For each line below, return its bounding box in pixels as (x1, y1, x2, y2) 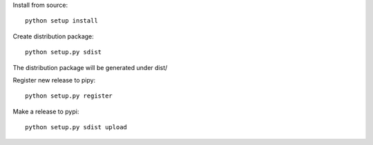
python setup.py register (25, 92, 113, 100)
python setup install (25, 17, 98, 25)
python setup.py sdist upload (25, 124, 128, 131)
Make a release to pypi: (12, 107, 79, 115)
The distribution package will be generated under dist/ (12, 63, 168, 71)
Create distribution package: (12, 32, 95, 41)
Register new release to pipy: (12, 76, 96, 84)
